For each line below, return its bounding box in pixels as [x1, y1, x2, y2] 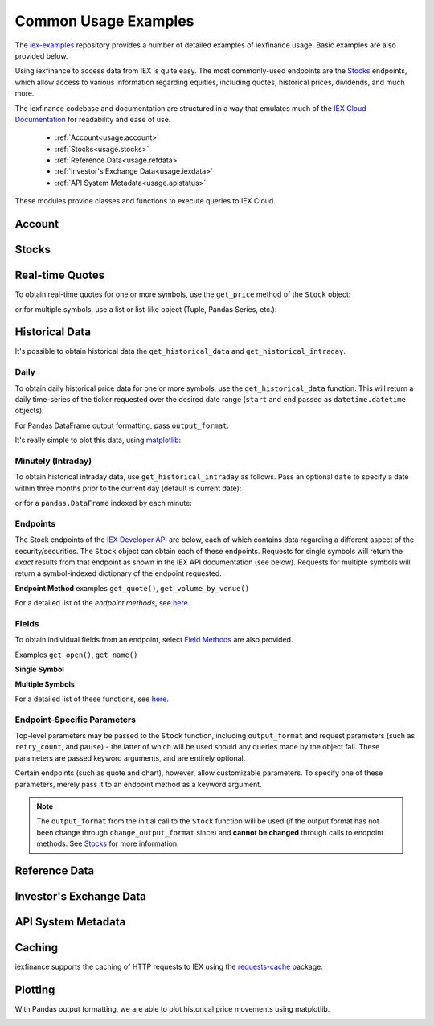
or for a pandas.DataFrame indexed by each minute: [14, 499, 192, 508]
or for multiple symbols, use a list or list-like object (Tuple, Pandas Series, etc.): [14, 304, 277, 314]
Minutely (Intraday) [14, 455, 92, 466]
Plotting [14, 983, 55, 996]
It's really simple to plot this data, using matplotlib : [14, 435, 182, 445]
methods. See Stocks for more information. [36, 839, 179, 848]
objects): [14, 406, 44, 416]
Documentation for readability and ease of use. [14, 114, 171, 124]
